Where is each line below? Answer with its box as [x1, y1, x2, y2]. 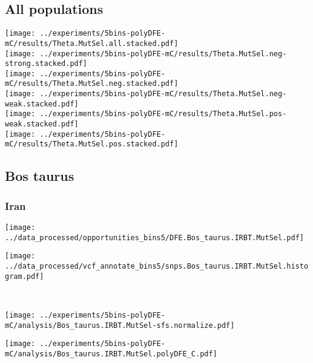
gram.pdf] [5, 272, 44, 281]
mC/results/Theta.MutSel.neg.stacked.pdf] [5, 79, 179, 88]
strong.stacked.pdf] [5, 59, 88, 68]
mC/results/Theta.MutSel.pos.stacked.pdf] [5, 140, 179, 149]
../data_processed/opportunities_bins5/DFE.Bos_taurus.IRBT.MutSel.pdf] [5, 233, 304, 242]
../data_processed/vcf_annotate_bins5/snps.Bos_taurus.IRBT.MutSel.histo [5, 262, 309, 271]
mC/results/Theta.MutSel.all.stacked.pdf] [5, 39, 179, 48]
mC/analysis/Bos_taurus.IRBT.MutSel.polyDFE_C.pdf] [5, 349, 217, 358]
